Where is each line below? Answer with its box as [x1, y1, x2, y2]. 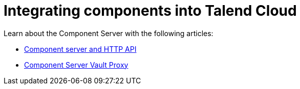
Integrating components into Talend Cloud [4, 2, 297, 19]
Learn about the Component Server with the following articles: [4, 28, 213, 38]
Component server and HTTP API [24, 44, 137, 53]
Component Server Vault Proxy [24, 60, 128, 69]
